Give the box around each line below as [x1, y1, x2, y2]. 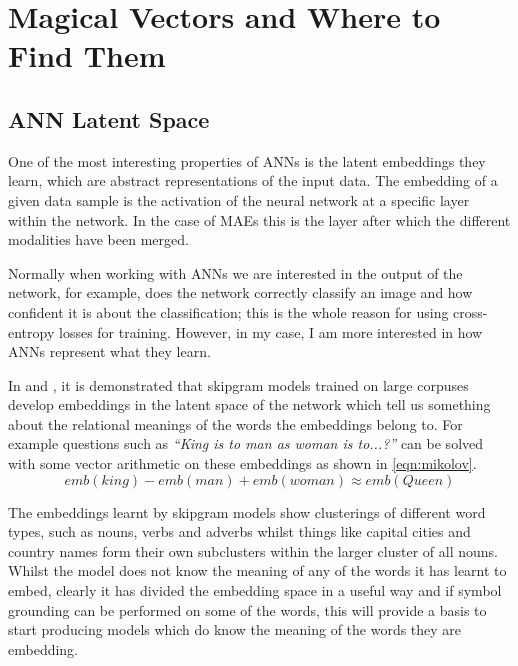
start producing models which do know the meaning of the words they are [8, 619, 462, 640]
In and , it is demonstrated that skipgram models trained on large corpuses [8, 374, 469, 395]
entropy [8, 321, 55, 342]
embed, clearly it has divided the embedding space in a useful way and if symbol [8, 580, 502, 601]
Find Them [8, 35, 166, 76]
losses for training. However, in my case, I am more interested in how [58, 321, 483, 342]
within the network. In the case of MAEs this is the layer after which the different [8, 209, 511, 230]
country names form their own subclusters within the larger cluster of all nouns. [8, 540, 498, 561]
